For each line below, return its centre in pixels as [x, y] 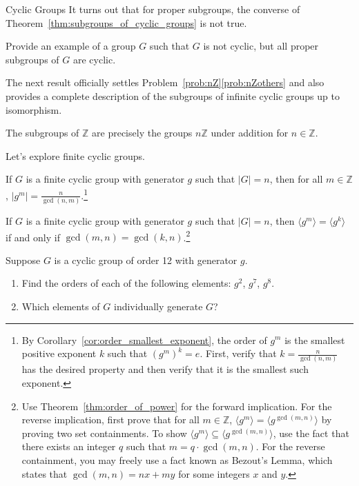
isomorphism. [34, 109]
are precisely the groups [142, 133]
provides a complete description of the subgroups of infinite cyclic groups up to [173, 95]
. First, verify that [238, 353]
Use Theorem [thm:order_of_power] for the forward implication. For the [177, 406]
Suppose [23, 260]
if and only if [33, 237]
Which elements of [61, 306]
